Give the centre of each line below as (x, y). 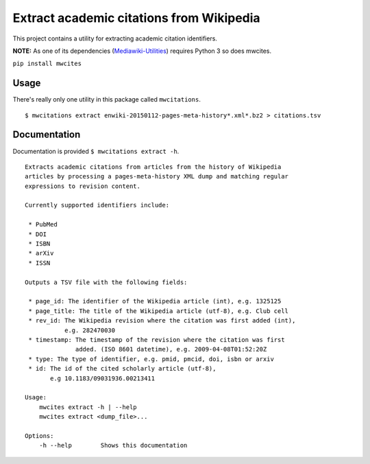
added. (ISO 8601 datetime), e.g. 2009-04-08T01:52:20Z (171, 349)
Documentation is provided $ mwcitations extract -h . (96, 151)
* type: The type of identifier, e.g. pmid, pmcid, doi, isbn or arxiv (151, 359)
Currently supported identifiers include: (97, 205)
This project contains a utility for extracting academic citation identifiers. (115, 38)
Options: (39, 436)
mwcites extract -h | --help (88, 407)
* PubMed (43, 224)
